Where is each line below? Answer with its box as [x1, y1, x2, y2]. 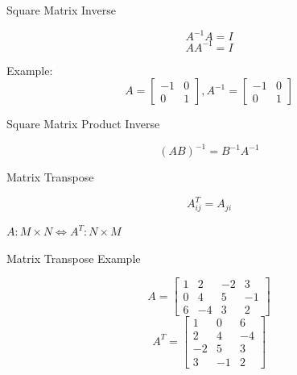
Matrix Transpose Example [6, 249, 141, 266]
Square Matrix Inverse [6, 2, 116, 18]
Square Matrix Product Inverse [6, 115, 160, 132]
